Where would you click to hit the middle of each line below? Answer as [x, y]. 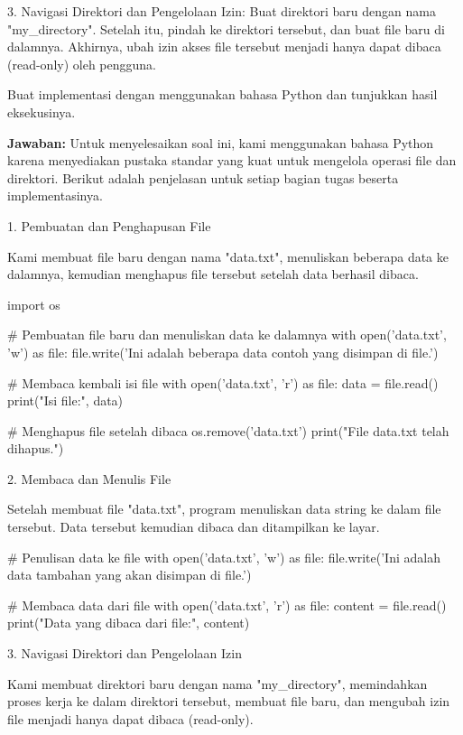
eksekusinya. [42, 112]
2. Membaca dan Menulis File [89, 478]
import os [34, 304]
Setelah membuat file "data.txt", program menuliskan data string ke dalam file [224, 509]
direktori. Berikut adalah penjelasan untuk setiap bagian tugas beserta [203, 177]
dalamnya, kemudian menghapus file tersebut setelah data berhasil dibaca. [213, 274]
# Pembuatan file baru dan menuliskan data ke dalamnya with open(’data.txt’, [227, 335]
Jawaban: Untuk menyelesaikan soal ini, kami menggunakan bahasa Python [221, 142]
